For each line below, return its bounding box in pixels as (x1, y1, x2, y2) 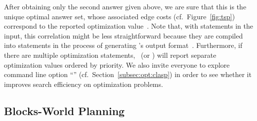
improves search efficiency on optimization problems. (4, 79, 163, 89)
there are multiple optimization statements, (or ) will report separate (4, 49, 216, 60)
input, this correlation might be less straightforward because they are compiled (4, 30, 243, 40)
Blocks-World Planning (4, 103, 125, 118)
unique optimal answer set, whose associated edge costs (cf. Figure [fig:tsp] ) (4, 11, 235, 21)
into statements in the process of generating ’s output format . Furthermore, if (4, 40, 243, 50)
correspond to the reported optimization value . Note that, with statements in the (4, 21, 253, 31)
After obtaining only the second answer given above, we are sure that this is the (4, 1, 247, 11)
